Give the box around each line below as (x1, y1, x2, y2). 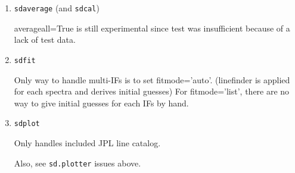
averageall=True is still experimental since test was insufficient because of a (14, 21, 290, 34)
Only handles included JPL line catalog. (14, 136, 161, 149)
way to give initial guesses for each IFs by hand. (14, 96, 189, 109)
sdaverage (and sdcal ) (14, 2, 100, 14)
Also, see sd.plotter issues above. (14, 156, 141, 169)
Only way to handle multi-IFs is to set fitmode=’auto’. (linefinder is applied (14, 73, 290, 86)
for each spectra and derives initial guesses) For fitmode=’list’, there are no (14, 85, 290, 97)
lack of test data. (14, 33, 76, 46)
